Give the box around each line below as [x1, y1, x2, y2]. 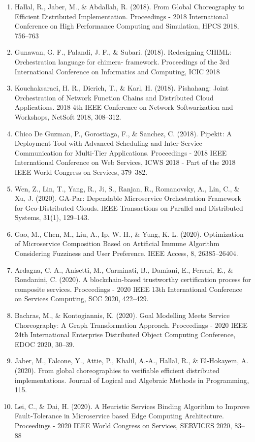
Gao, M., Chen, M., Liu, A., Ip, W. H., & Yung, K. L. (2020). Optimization [14, 228, 244, 239]
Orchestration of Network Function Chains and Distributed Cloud [14, 92, 214, 102]
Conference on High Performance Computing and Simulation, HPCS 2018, [14, 21, 239, 31]
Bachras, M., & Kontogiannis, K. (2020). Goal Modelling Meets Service [14, 310, 230, 320]
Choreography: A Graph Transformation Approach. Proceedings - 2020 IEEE [14, 319, 248, 330]
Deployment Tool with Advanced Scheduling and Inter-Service [14, 138, 202, 148]
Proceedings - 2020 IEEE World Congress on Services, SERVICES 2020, [14, 420, 232, 430]
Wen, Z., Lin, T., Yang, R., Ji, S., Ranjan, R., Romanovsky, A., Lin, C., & [14, 183, 240, 193]
